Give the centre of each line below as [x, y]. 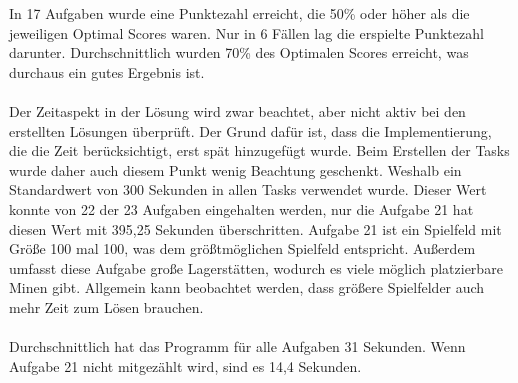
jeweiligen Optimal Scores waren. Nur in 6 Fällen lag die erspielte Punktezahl [246, 32]
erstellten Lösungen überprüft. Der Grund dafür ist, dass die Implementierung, [250, 130]
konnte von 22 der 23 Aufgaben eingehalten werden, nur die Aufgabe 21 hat [241, 208]
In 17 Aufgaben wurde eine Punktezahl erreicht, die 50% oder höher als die [239, 13]
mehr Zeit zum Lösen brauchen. [106, 306]
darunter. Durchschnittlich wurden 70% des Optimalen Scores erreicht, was [239, 52]
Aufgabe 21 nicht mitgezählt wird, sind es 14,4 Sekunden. [185, 365]
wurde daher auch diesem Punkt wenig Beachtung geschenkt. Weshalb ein [235, 169]
